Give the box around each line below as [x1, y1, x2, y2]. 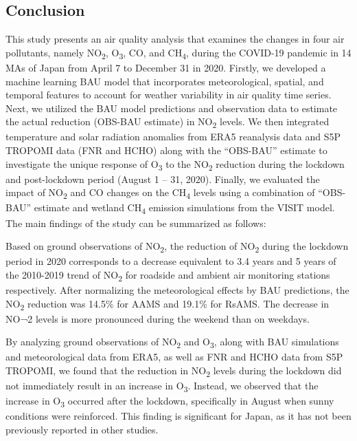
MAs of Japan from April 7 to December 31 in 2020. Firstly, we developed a [5, 60, 326, 74]
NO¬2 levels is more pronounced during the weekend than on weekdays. [5, 311, 310, 325]
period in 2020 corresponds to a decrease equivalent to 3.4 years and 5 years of [5, 254, 336, 268]
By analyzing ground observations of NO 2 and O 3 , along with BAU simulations [5, 334, 339, 351]
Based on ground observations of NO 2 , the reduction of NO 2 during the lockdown [5, 239, 349, 255]
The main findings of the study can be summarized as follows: [5, 215, 266, 230]
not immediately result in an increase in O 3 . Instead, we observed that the [5, 378, 319, 394]
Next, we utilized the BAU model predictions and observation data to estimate [5, 100, 338, 115]
